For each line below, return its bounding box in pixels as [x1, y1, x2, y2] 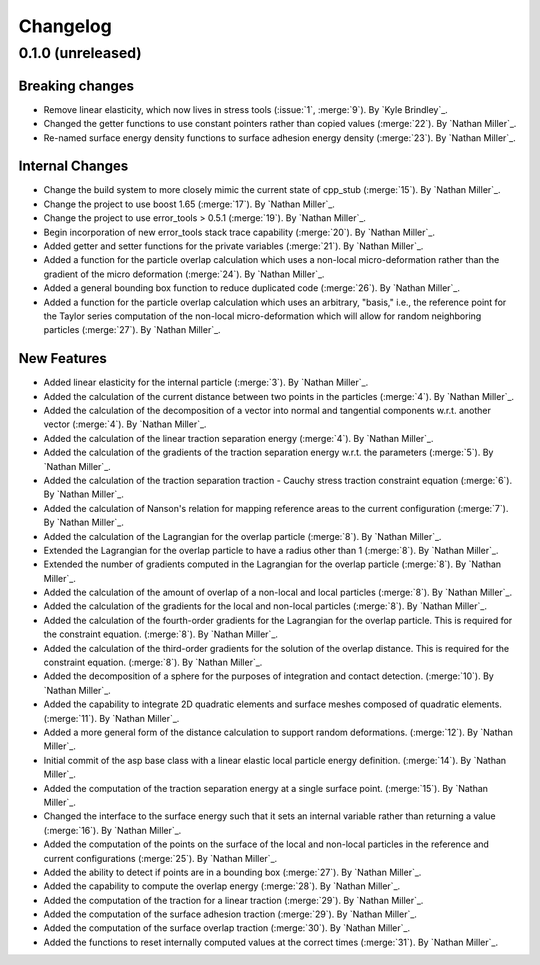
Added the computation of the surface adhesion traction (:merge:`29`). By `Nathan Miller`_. [43, 908, 417, 920]
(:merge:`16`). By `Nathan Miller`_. [43, 824, 182, 836]
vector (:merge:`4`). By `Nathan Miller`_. [43, 418, 207, 430]
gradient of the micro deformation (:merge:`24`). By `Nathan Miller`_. [43, 268, 325, 280]
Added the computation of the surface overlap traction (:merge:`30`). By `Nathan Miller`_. [43, 922, 410, 934]
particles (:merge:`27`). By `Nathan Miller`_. [43, 324, 221, 336]
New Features [18, 350, 107, 367]
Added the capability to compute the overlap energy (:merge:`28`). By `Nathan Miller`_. [43, 880, 401, 892]
